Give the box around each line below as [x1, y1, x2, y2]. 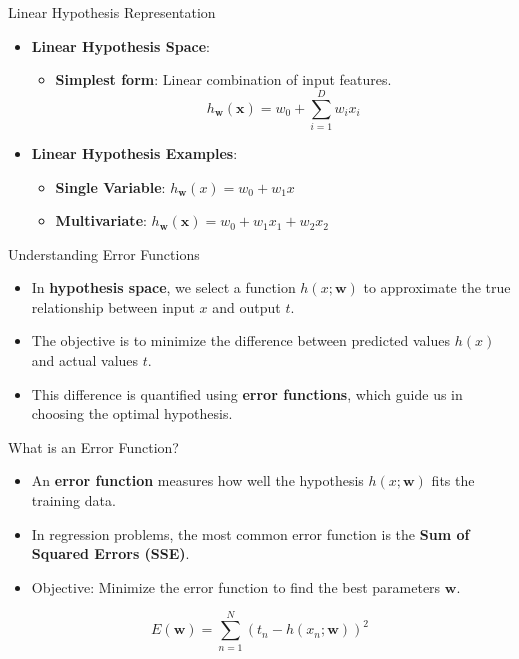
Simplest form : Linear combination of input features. [55, 69, 392, 90]
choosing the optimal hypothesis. [31, 403, 233, 424]
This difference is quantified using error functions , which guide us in [31, 383, 463, 404]
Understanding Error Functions [8, 243, 200, 264]
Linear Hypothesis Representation [8, 2, 216, 22]
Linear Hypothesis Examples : [31, 142, 238, 163]
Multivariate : [55, 210, 147, 231]
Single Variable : [55, 176, 166, 197]
